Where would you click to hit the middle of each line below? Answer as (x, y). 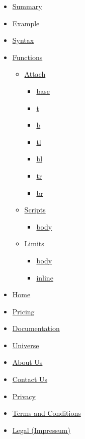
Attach (35, 74)
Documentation (36, 328)
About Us (27, 362)
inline (45, 277)
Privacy (24, 396)
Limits (34, 243)
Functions (27, 57)
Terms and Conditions (47, 413)
